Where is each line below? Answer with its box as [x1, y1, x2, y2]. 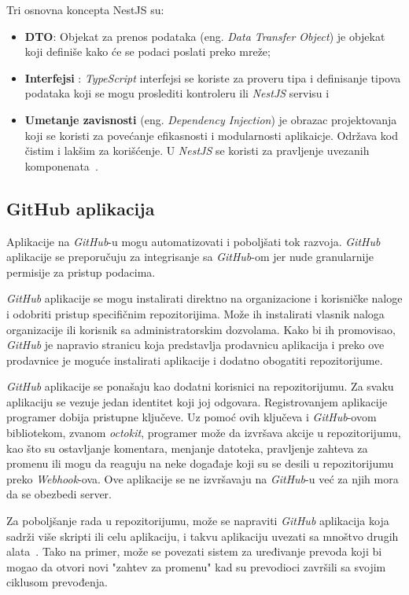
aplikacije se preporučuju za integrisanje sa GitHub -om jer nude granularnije [6, 248, 374, 265]
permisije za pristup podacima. [6, 263, 156, 280]
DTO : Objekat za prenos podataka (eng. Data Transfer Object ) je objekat [24, 28, 385, 44]
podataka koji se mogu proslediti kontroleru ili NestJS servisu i [24, 85, 330, 101]
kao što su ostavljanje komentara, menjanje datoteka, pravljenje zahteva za [6, 439, 368, 456]
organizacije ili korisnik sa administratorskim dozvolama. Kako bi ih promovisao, [6, 321, 396, 337]
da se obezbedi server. [6, 486, 112, 502]
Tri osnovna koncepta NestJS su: [6, 2, 164, 17]
